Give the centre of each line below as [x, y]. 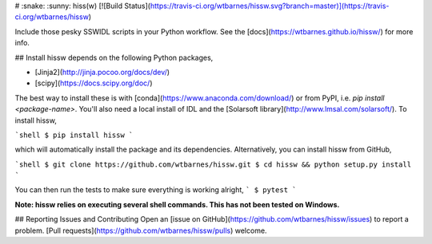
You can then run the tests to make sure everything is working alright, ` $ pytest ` [156, 190]
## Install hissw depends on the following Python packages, [114, 57]
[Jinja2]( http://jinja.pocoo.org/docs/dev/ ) [102, 72]
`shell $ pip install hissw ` [74, 135]
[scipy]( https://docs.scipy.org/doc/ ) [94, 83]
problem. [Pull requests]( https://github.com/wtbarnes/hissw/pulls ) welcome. [141, 230]
